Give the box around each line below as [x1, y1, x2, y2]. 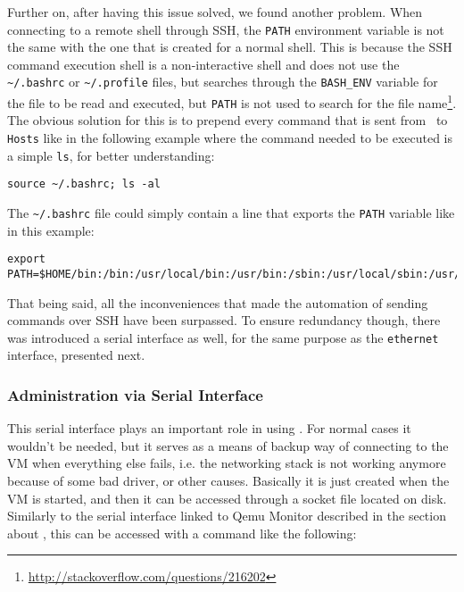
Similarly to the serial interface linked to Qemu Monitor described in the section [7, 506, 446, 525]
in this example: [7, 221, 95, 239]
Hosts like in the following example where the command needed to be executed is [7, 129, 453, 146]
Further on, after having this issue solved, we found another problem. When [7, 3, 423, 21]
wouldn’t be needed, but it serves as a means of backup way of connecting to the [7, 436, 449, 454]
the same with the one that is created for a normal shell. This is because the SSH [7, 38, 452, 56]
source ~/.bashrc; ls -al [7, 178, 161, 191]
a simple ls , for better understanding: [7, 146, 215, 164]
